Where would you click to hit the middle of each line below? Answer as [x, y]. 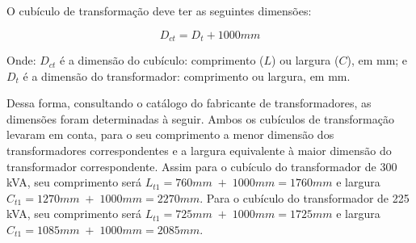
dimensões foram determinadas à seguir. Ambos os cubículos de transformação [200, 118]
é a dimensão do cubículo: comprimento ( [162, 60]
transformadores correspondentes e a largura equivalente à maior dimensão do [199, 151]
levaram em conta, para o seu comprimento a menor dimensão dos [170, 134]
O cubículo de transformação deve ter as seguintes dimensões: [159, 10]
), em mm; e [377, 60]
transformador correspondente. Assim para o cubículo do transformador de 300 [202, 166]
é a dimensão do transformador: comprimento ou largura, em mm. [187, 75]
